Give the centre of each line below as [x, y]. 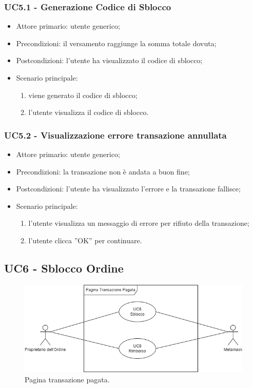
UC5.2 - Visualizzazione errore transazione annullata [115, 135]
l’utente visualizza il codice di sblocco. [89, 112]
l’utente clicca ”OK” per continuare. [85, 240]
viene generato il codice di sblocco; [83, 95]
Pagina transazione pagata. [67, 379]
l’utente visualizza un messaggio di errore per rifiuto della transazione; [139, 223]
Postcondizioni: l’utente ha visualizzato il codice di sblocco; [109, 60]
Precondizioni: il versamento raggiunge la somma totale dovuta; [116, 43]
